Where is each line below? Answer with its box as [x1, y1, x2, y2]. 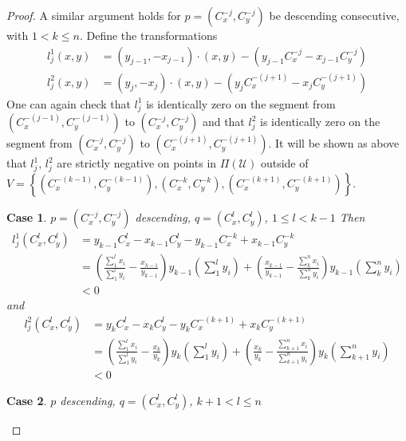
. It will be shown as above [268, 135, 400, 152]
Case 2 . [6, 392, 47, 408]
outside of [260, 155, 309, 171]
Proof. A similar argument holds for [6, 7, 181, 23]
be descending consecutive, [269, 7, 400, 23]
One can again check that [6, 95, 131, 112]
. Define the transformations [79, 27, 218, 43]
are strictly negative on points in [57, 155, 217, 171]
